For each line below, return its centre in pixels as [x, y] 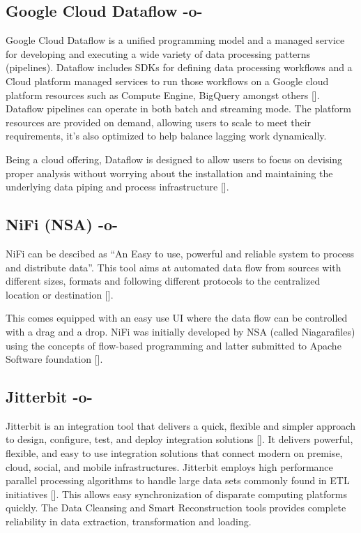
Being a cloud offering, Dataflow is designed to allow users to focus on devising [174, 159]
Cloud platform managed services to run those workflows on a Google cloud [167, 81]
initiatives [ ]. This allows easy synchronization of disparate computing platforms [176, 494]
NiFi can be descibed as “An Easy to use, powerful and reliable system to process [180, 253]
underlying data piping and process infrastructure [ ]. [117, 187]
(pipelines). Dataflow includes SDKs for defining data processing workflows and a [179, 67]
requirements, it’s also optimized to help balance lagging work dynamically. [166, 136]
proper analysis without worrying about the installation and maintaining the [169, 173]
